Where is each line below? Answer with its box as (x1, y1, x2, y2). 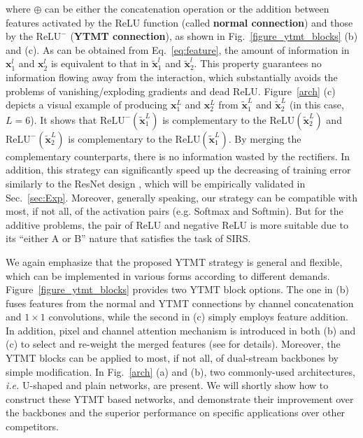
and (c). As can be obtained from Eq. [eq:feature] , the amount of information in (6, 42, 350, 57)
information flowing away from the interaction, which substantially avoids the (6, 69, 338, 84)
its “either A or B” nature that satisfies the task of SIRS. (6, 231, 251, 246)
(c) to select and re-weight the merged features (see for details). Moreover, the (6, 337, 341, 351)
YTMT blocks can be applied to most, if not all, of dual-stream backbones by (6, 351, 339, 365)
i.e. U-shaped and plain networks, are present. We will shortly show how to (6, 378, 329, 393)
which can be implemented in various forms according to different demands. (6, 268, 330, 283)
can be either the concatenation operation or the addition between (45, 1, 329, 15)
